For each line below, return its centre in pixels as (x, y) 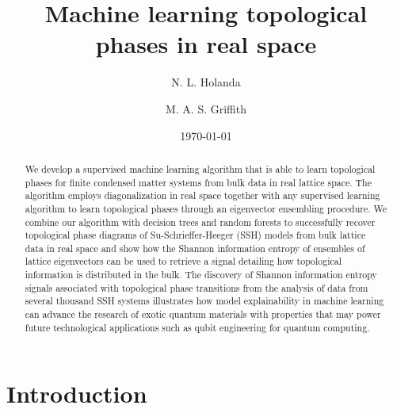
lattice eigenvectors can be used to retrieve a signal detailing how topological (183, 261)
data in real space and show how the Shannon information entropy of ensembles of (195, 248)
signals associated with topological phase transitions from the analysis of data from (196, 287)
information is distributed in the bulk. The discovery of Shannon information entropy (201, 275)
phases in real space (206, 44)
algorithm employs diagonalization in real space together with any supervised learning (202, 195)
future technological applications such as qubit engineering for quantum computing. (197, 327)
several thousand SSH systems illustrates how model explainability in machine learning (204, 301)
